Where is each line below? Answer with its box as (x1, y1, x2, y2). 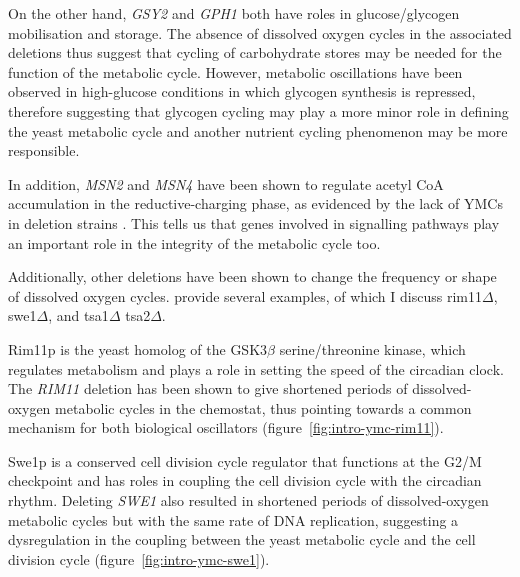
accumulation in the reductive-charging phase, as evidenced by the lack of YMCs (8, 193, 503, 214)
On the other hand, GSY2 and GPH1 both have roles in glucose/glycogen (8, 3, 460, 23)
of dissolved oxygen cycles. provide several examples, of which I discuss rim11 (8, 285, 482, 306)
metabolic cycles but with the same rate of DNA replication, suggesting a (8, 509, 459, 530)
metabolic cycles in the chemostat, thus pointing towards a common (55, 397, 472, 418)
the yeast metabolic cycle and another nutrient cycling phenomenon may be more (8, 120, 508, 141)
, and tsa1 (48, 305, 109, 326)
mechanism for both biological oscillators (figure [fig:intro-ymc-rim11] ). (8, 417, 444, 438)
